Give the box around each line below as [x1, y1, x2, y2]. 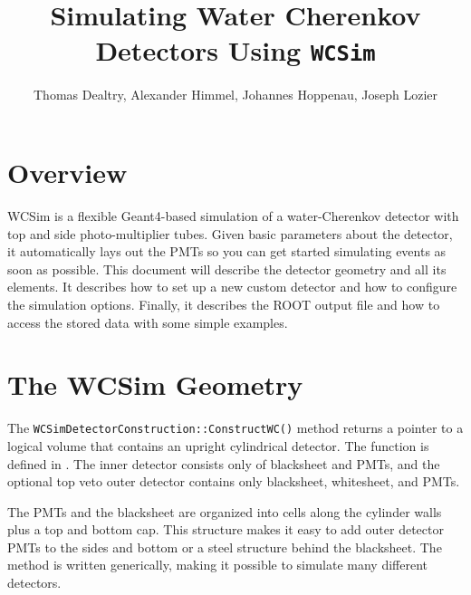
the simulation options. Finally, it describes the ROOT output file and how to [7, 294, 440, 313]
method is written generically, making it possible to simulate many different [7, 555, 428, 574]
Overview [7, 154, 128, 191]
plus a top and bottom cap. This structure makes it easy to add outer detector [7, 520, 444, 539]
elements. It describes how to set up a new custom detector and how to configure [7, 277, 457, 296]
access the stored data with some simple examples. [7, 312, 288, 331]
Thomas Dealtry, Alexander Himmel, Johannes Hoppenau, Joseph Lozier [33, 85, 438, 104]
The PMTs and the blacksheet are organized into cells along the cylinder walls [7, 502, 442, 521]
